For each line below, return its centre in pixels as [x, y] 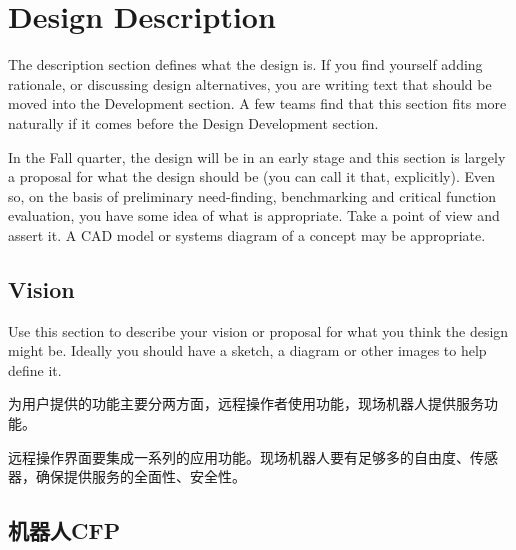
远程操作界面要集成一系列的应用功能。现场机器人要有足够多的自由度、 [239, 456]
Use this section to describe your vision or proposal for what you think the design [258, 330]
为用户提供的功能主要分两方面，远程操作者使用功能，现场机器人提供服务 [246, 403]
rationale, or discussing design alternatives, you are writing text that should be [250, 83]
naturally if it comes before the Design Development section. [193, 122]
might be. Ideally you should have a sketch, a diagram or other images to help [247, 350]
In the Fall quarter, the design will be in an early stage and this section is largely [257, 156]
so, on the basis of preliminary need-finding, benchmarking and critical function [252, 195]
